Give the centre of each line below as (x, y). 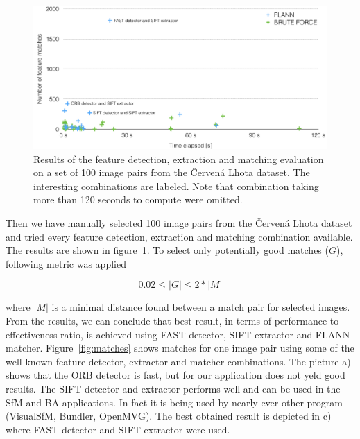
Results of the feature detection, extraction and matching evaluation (179, 158)
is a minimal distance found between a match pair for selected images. (201, 307)
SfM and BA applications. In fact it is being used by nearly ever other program (174, 402)
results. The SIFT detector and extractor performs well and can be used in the (173, 388)
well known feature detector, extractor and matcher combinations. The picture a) (178, 361)
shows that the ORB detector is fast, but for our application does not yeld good (175, 375)
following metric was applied (66, 263)
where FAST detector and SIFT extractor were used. (118, 429)
